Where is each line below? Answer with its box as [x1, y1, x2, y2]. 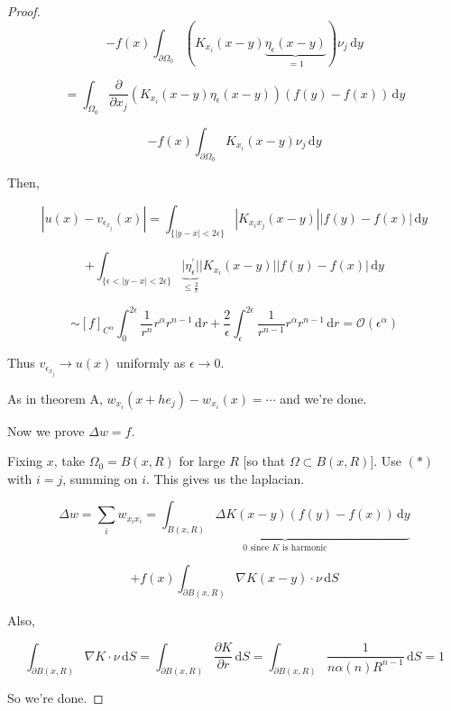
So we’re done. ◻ [7, 688, 104, 707]
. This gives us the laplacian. [146, 469, 305, 488]
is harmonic [281, 543, 327, 553]
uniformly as [115, 353, 186, 372]
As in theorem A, [7, 388, 103, 407]
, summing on [62, 469, 138, 488]
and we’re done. [280, 388, 367, 407]
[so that [243, 451, 286, 470]
